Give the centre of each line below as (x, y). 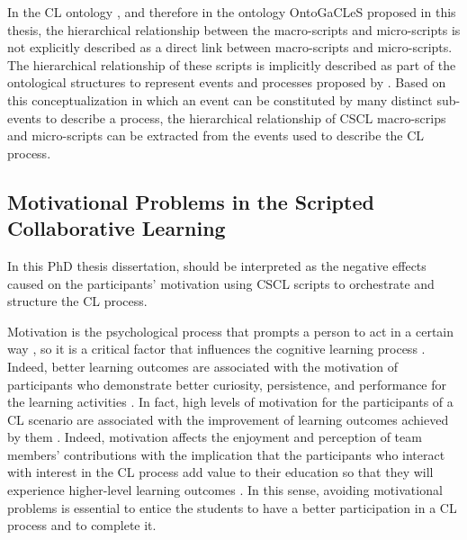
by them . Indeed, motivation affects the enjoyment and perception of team (215, 437)
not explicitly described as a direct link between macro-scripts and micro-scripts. (230, 47)
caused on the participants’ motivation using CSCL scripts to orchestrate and (221, 283)
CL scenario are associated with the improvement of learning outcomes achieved (228, 419)
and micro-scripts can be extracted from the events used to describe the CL (216, 135)
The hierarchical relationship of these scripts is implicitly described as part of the (232, 64)
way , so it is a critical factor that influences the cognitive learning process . (216, 349)
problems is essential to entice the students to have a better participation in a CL (232, 507)
